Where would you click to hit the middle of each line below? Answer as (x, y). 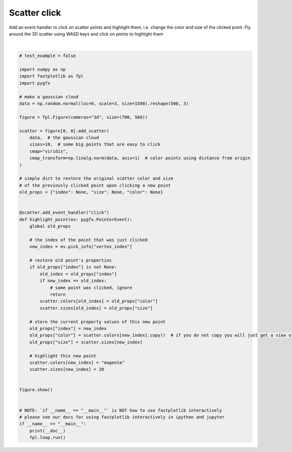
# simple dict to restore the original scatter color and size (96, 179)
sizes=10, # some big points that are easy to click (95, 144)
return (58, 294)
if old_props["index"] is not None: (73, 267)
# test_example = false (48, 56)
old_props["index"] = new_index (68, 328)
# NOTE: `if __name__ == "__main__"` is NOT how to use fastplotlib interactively (121, 410)
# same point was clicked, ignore (91, 288)
